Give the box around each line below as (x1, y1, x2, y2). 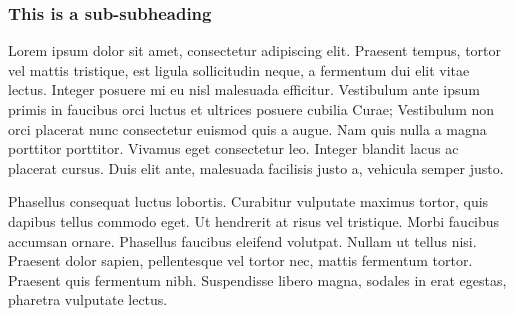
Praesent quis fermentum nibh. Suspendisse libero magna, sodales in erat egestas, (8, 269, 507, 290)
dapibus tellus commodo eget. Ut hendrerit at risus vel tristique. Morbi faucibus (8, 210, 500, 231)
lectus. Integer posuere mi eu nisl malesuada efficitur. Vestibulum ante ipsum (8, 79, 480, 100)
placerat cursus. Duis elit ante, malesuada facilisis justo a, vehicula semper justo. (8, 157, 504, 178)
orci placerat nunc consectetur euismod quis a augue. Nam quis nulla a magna (8, 118, 487, 139)
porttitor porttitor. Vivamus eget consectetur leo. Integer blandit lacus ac (8, 138, 459, 159)
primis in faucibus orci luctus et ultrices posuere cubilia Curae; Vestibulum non (8, 99, 495, 119)
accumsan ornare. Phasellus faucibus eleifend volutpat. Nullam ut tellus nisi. (8, 230, 477, 251)
